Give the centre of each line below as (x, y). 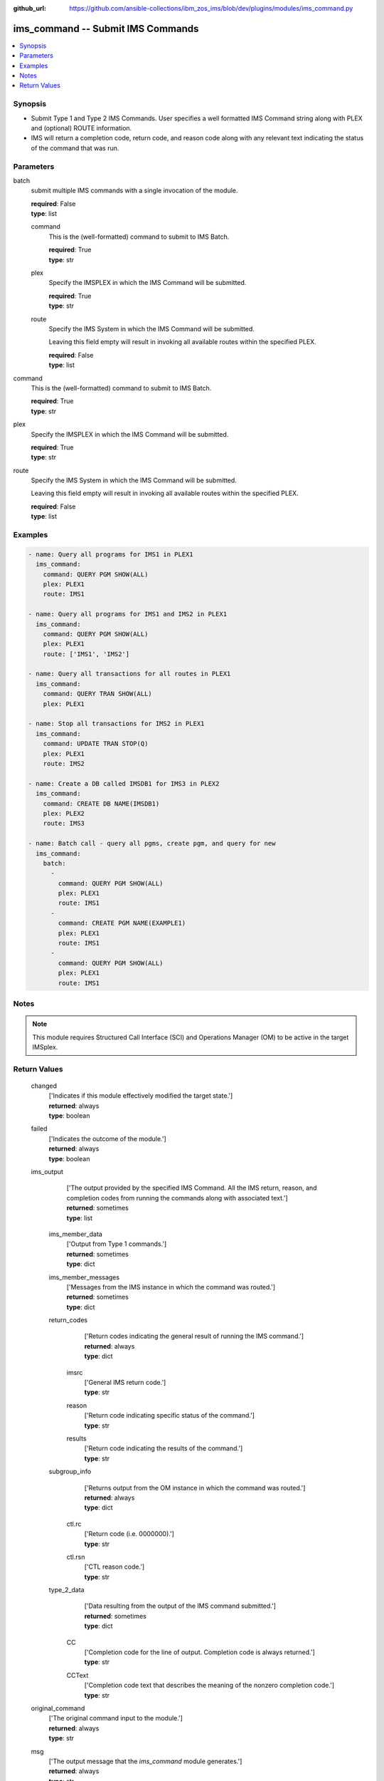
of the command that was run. (75, 148)
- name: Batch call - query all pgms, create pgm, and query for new (152, 843)
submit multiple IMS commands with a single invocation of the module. (134, 191)
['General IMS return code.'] (125, 1383)
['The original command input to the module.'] (116, 1718)
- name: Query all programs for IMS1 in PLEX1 (111, 554)
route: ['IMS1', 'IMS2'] (86, 654)
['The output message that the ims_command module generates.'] (145, 1761)
